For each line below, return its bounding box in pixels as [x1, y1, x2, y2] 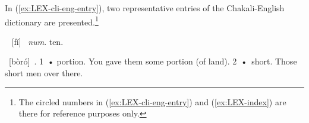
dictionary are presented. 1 [5, 14, 99, 28]
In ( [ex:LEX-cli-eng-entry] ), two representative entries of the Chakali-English [5, 2, 285, 14]
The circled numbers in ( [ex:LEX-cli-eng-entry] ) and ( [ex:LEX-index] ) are [18, 95, 286, 108]
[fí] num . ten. [11, 35, 64, 47]
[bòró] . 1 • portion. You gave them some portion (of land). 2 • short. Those [8, 55, 297, 67]
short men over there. [5, 67, 83, 79]
